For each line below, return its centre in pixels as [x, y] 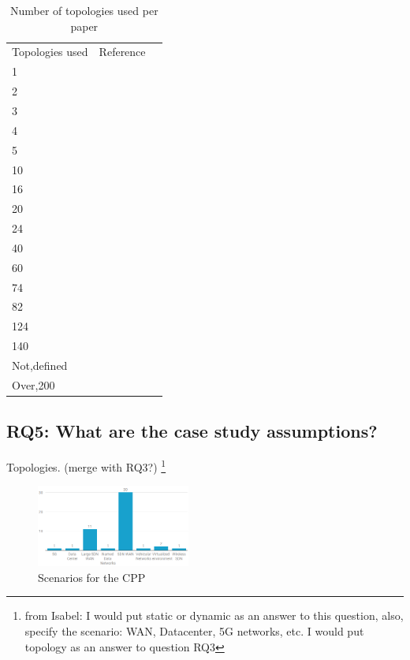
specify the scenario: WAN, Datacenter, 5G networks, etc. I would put [194, 630]
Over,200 [34, 384]
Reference [122, 52]
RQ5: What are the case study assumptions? [192, 431]
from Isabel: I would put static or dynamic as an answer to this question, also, [214, 615]
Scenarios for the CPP [92, 577]
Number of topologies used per [84, 10]
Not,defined [40, 365]
